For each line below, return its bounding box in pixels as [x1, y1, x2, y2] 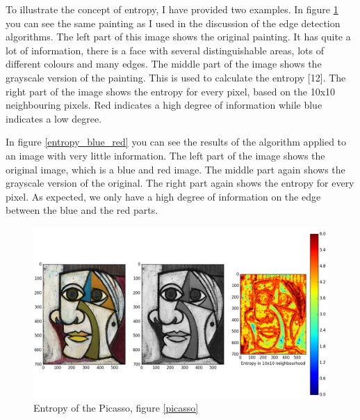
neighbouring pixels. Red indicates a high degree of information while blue [6, 98, 322, 112]
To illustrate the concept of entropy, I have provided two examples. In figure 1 [6, 2, 338, 16]
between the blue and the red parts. [6, 203, 158, 217]
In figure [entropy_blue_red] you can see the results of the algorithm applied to [6, 134, 347, 149]
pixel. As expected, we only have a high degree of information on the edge [6, 189, 321, 203]
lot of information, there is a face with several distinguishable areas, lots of [6, 42, 324, 57]
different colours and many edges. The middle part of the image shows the [6, 56, 322, 71]
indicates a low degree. [6, 111, 102, 125]
